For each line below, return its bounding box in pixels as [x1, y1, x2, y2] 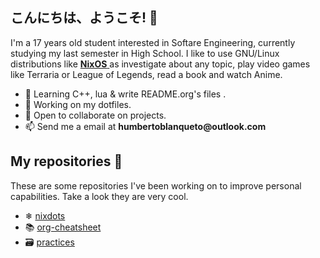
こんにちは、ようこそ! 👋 [10, 9, 158, 27]
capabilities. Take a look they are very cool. [10, 190, 189, 202]
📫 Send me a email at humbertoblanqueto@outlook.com [24, 120, 267, 132]
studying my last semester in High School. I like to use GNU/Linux [10, 47, 280, 59]
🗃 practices [24, 236, 75, 248]
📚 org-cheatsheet [24, 221, 102, 233]
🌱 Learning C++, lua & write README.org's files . [24, 88, 227, 100]
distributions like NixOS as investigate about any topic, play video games [10, 58, 311, 70]
